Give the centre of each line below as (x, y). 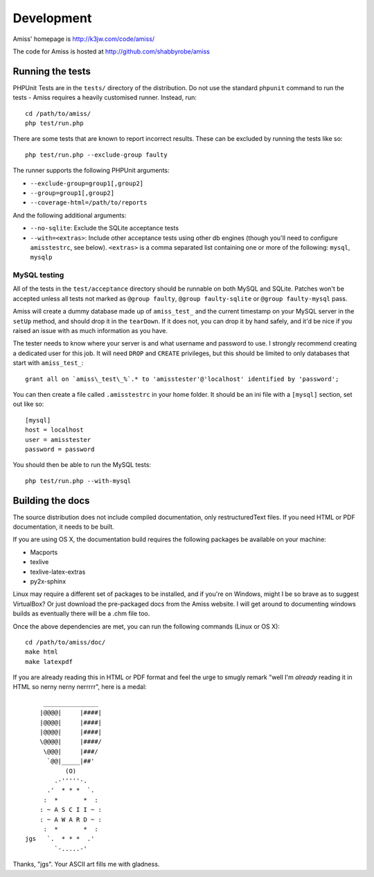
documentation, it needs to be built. (63, 527)
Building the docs (51, 501)
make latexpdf (49, 662)
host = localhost (54, 430)
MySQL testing (38, 275)
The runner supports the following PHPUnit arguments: (91, 171)
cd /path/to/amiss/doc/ (65, 642)
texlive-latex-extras (58, 572)
